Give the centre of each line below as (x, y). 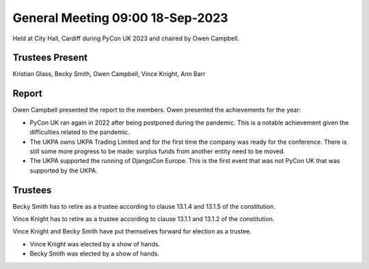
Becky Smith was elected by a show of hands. (95, 254)
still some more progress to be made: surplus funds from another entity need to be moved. (158, 151)
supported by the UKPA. (64, 170)
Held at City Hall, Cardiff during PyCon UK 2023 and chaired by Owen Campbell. (126, 38)
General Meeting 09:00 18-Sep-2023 (120, 18)
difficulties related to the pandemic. (80, 132)
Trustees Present (50, 58)
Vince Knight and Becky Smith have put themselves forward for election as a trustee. (132, 231)
